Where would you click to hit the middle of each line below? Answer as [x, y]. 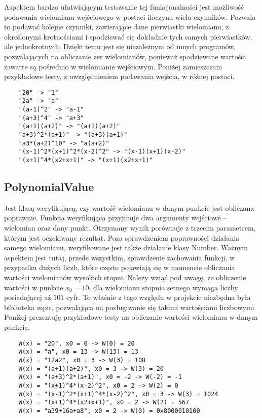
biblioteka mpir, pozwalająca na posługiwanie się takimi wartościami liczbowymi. [130, 307]
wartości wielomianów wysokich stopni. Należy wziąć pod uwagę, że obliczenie [125, 277]
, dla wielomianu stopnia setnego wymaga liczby [163, 287]
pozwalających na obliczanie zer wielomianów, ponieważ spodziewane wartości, [126, 56]
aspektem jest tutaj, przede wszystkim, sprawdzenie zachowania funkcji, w [120, 257]
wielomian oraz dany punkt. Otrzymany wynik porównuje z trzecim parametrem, [130, 228]
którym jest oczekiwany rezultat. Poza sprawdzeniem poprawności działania [122, 237]
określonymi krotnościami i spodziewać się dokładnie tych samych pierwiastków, [128, 36]
